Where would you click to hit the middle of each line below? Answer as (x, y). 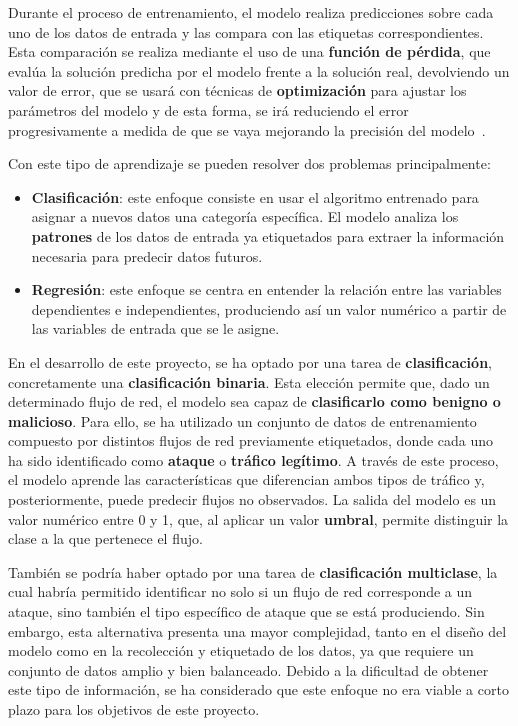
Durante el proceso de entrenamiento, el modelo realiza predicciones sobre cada (251, 12)
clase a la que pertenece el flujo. (105, 538)
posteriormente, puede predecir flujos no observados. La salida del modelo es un (252, 499)
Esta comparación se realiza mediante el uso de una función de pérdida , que (249, 51)
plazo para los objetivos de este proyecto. (134, 709)
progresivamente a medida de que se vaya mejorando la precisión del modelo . (247, 129)
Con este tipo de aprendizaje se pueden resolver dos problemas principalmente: (249, 163)
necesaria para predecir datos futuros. (147, 255)
